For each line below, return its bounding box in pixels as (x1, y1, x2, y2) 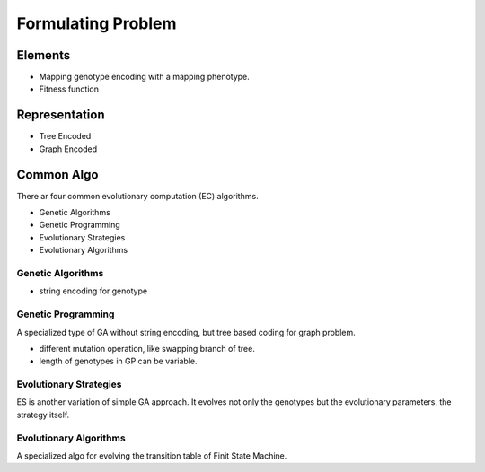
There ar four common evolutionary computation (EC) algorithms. (16, 190, 260, 201)
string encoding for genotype (39, 285, 148, 296)
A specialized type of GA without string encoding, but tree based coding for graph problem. (16, 327, 356, 337)
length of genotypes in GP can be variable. (39, 355, 198, 367)
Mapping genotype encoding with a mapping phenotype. (39, 72, 251, 83)
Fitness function (39, 83, 99, 94)
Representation (16, 108, 105, 123)
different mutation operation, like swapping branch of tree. (39, 343, 255, 354)
